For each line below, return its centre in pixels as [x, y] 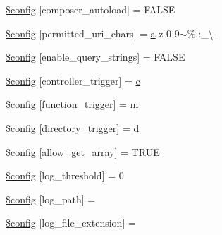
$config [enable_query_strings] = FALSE [95, 57]
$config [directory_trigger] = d [73, 127]
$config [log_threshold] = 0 [65, 175]
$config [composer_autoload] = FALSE [91, 9]
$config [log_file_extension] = [71, 223]
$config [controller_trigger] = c [73, 80]
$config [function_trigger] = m [72, 104]
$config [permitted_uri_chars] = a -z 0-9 [93, 33]
